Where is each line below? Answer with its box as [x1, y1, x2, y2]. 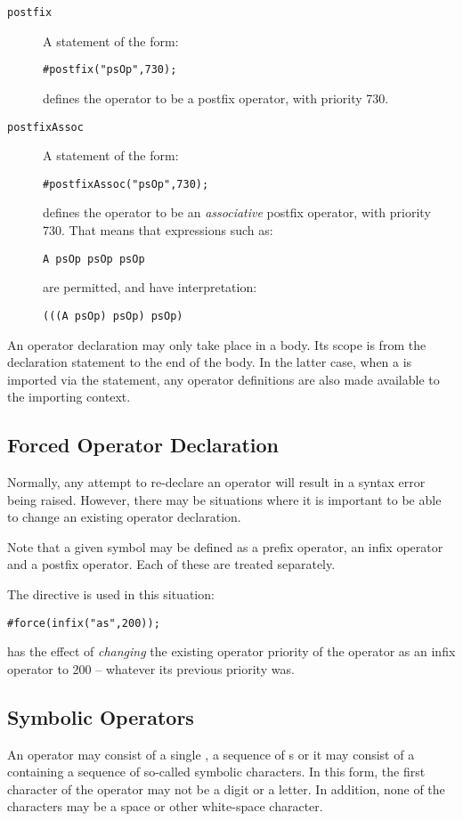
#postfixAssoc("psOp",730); [43, 177, 209, 191]
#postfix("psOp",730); [43, 63, 177, 77]
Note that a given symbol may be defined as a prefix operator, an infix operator [7, 537, 443, 556]
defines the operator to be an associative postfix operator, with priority [43, 203, 431, 222]
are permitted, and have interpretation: [43, 278, 257, 297]
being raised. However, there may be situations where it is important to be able [7, 490, 442, 508]
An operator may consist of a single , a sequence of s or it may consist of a [7, 744, 415, 763]
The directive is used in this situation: [7, 585, 215, 604]
